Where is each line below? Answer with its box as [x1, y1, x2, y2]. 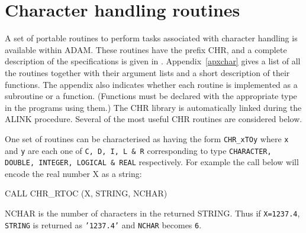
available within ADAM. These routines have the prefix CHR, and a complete [5, 43, 287, 55]
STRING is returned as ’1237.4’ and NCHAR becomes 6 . [5, 218, 202, 231]
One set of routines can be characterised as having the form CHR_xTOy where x [5, 132, 289, 145]
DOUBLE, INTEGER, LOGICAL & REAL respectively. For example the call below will [5, 156, 299, 168]
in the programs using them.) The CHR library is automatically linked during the [5, 101, 302, 113]
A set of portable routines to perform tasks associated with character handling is [5, 32, 298, 44]
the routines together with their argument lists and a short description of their [5, 66, 290, 78]
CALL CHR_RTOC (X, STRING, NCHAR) [5, 187, 168, 199]
